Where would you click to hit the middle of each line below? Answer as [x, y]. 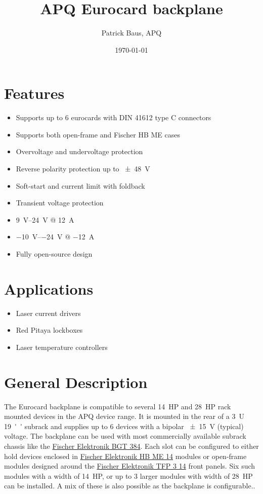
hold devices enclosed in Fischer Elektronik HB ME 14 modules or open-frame [125, 456]
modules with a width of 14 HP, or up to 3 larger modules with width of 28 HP [128, 475]
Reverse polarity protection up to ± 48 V [83, 169]
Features [34, 93]
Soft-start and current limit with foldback [80, 185]
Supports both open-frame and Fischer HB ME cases [98, 134]
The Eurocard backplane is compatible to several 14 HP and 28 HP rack [118, 406]
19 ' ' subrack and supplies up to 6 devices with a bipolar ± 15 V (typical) [124, 426]
